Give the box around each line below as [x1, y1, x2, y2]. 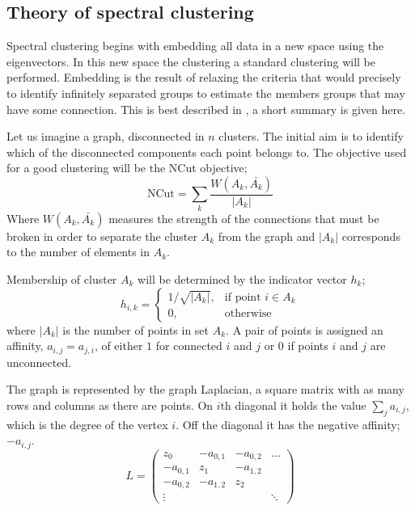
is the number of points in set [62, 321, 210, 338]
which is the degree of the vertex [6, 415, 168, 432]
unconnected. [6, 353, 72, 370]
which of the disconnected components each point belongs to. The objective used [6, 143, 407, 160]
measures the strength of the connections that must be [108, 209, 379, 226]
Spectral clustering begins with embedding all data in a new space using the [6, 37, 384, 54]
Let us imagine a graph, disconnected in [6, 128, 205, 145]
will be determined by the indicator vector [138, 270, 347, 287]
